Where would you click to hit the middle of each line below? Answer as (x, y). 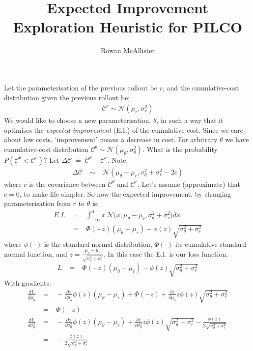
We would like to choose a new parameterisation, (78, 120)
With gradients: (28, 283)
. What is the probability (180, 149)
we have (237, 139)
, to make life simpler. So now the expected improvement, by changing (125, 193)
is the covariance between (67, 184)
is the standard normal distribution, (98, 244)
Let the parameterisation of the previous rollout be (81, 87)
